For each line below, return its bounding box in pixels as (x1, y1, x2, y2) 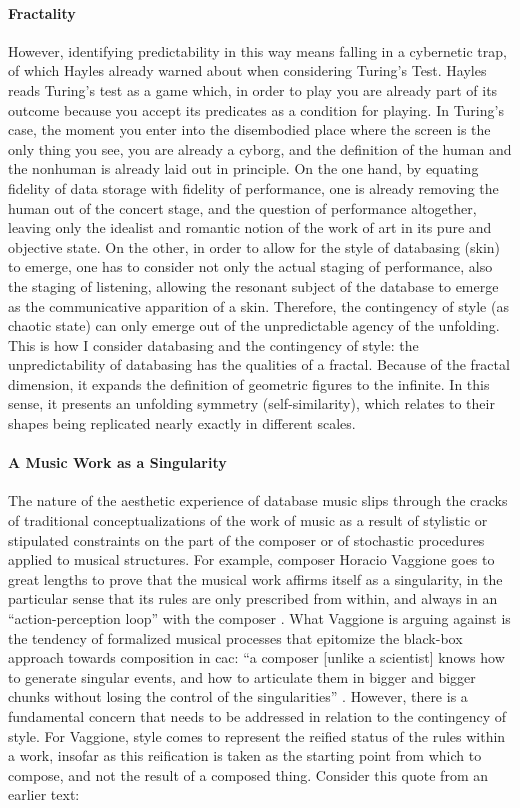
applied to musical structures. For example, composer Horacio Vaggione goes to (8, 549, 495, 570)
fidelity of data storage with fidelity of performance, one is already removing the (8, 177, 499, 198)
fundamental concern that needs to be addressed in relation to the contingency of (8, 706, 507, 726)
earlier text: (8, 784, 80, 805)
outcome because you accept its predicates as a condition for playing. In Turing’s (8, 99, 504, 120)
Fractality (8, 2, 76, 23)
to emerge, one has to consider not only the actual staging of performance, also (8, 256, 493, 277)
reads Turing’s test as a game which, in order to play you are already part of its (8, 79, 498, 100)
